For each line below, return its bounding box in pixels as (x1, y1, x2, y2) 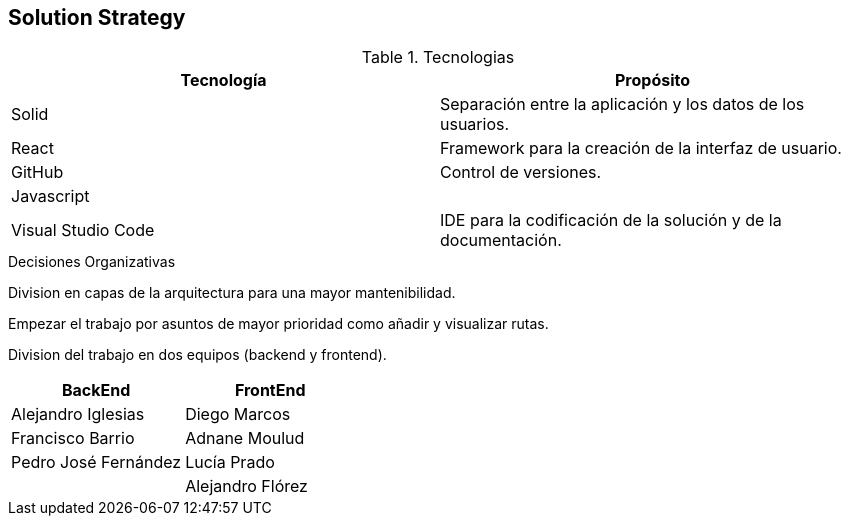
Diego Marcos (185, 404, 291, 425)
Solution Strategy (8, 5, 186, 30)
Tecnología (180, 70, 267, 91)
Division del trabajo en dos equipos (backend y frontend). (8, 346, 387, 364)
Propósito (614, 70, 690, 91)
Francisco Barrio (11, 428, 135, 449)
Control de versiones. (440, 162, 602, 183)
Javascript (11, 186, 90, 207)
